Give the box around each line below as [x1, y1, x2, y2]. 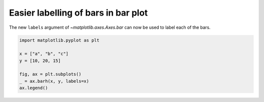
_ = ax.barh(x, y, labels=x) [19, 78, 89, 84]
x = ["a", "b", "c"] [19, 51, 68, 57]
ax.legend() [19, 85, 48, 91]
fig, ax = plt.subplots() [19, 71, 82, 77]
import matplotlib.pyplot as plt [19, 37, 100, 43]
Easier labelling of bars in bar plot [9, 7, 148, 18]
